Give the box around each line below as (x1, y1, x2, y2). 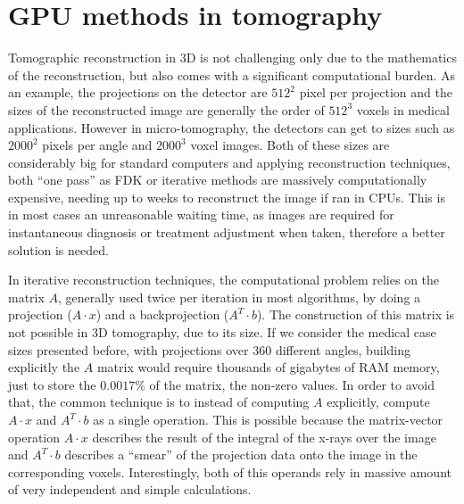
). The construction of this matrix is (256, 305, 455, 324)
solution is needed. (8, 240, 109, 259)
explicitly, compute (327, 392, 430, 411)
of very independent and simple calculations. (8, 480, 252, 499)
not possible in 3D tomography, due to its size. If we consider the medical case (8, 323, 436, 342)
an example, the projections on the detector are (8, 83, 268, 102)
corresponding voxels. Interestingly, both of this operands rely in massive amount (8, 462, 452, 481)
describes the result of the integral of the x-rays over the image (92, 427, 436, 446)
